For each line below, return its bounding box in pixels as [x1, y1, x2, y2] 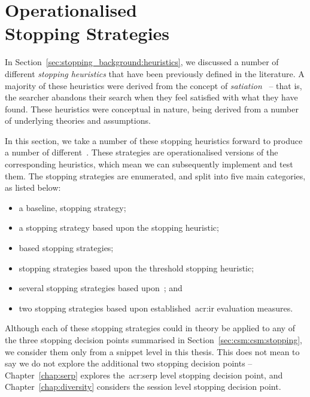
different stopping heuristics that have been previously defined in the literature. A [5, 67, 305, 80]
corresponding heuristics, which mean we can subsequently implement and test [5, 158, 293, 170]
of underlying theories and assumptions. [5, 114, 151, 127]
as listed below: [5, 181, 61, 194]
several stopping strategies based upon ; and [19, 282, 183, 294]
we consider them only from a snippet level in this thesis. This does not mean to [5, 345, 300, 358]
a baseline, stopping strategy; [19, 201, 126, 213]
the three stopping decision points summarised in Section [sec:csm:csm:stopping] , [5, 334, 303, 346]
